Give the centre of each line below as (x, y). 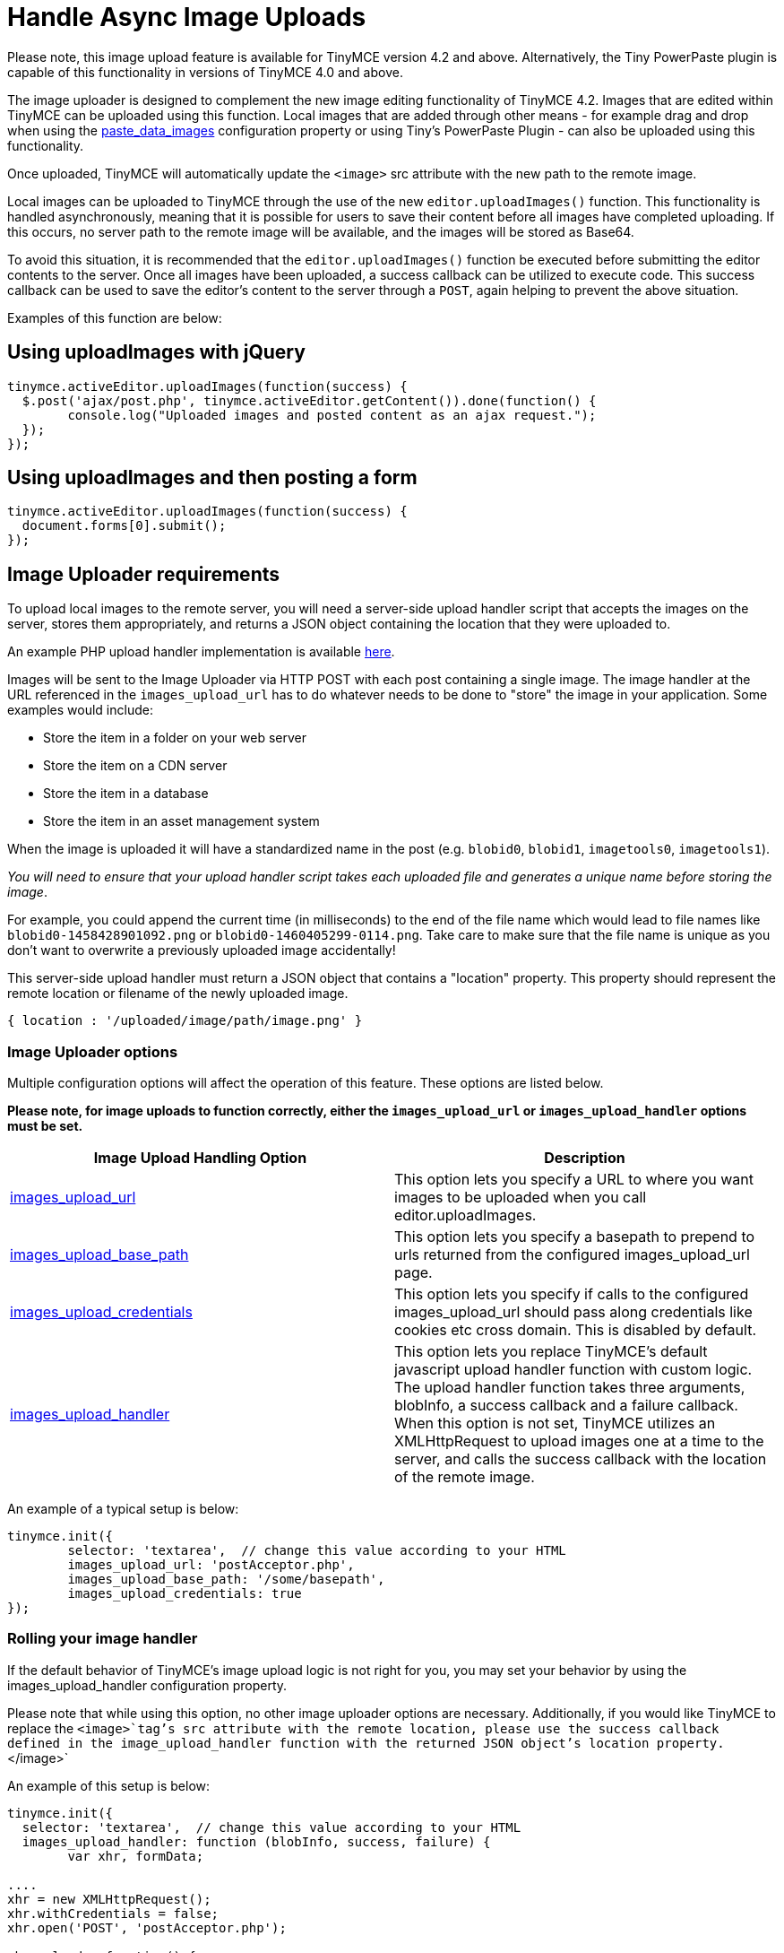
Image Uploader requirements (143, 574)
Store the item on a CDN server (135, 766)
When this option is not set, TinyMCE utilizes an (555, 1424)
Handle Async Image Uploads (187, 17)
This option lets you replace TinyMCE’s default (551, 1352)
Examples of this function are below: (115, 317)
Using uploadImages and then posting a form (212, 478)
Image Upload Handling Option (200, 1158)
